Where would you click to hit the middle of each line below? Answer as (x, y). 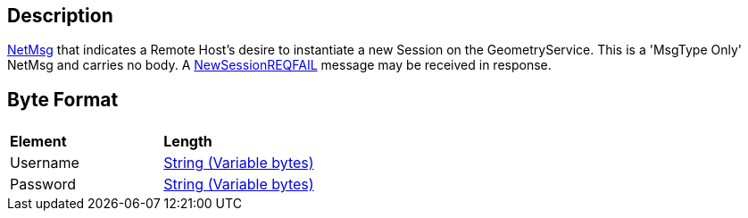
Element (38, 142)
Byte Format (63, 99)
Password (43, 184)
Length (188, 142)
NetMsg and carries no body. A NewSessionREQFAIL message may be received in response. (279, 65)
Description (60, 16)
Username (45, 163)
